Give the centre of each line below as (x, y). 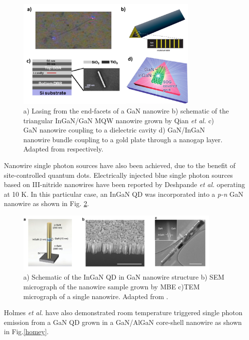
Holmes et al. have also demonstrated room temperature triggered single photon (123, 312)
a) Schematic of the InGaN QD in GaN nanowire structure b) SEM (124, 277)
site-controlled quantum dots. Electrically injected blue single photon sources (118, 175)
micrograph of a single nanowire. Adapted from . (96, 296)
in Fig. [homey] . (27, 331)
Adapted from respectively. (63, 149)
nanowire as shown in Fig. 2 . (47, 203)
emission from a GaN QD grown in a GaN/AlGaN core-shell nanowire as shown (123, 322)
